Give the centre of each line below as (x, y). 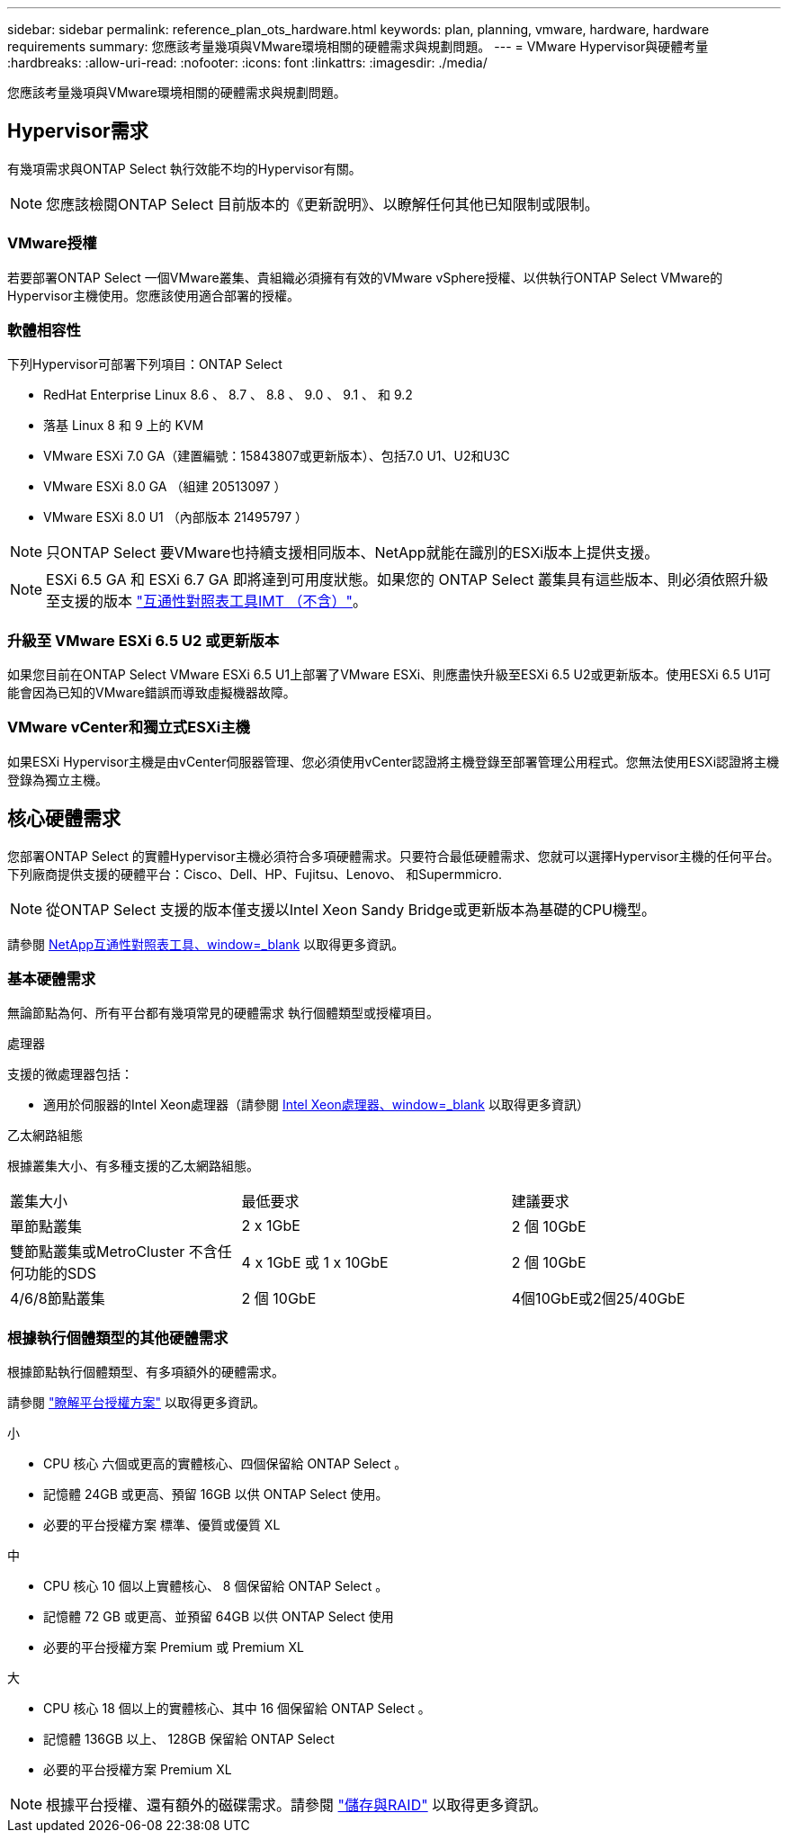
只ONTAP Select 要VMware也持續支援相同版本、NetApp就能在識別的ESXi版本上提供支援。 (353, 553)
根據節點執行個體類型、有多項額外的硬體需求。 (146, 1372)
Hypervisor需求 (78, 131)
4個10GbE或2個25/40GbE (598, 1299)
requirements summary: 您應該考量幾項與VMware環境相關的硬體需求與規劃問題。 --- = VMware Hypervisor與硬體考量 (358, 46)
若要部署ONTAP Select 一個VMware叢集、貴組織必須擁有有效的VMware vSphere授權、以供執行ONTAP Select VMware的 (365, 277)
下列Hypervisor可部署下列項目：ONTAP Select (145, 364)
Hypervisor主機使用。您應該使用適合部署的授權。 (153, 295)
